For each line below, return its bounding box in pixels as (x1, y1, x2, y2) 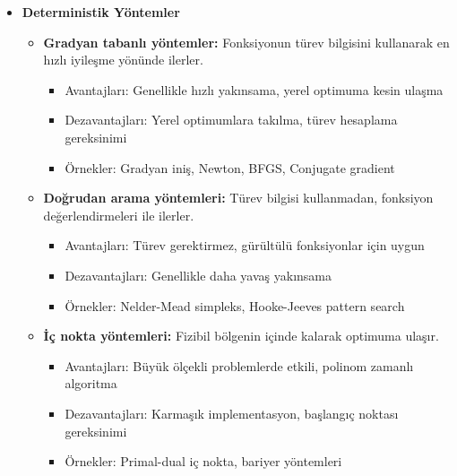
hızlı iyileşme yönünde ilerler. (43, 50, 203, 69)
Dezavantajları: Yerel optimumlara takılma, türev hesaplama (65, 110, 398, 129)
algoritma (65, 374, 117, 393)
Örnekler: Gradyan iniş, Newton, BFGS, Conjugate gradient (65, 158, 395, 177)
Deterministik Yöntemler (22, 3, 180, 21)
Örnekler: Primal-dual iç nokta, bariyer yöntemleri (65, 452, 342, 471)
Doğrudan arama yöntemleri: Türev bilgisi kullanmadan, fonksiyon (43, 188, 434, 207)
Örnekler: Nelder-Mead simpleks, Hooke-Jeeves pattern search (65, 296, 405, 315)
